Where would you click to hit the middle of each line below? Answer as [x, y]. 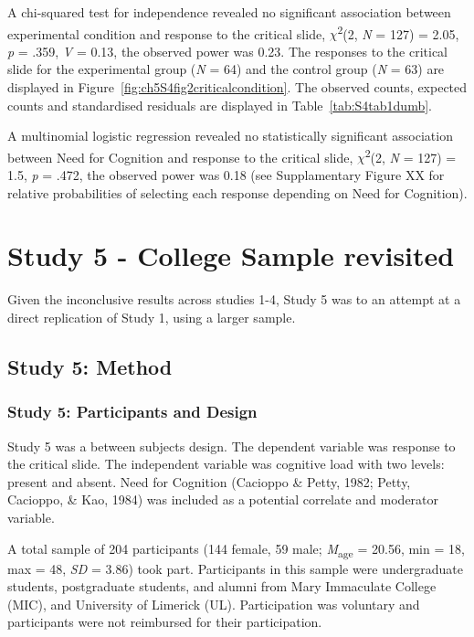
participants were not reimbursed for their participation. [165, 622]
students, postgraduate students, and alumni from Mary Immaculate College [222, 586]
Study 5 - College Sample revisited [231, 255]
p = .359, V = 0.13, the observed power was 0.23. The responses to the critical [227, 51]
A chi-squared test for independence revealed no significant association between [229, 12]
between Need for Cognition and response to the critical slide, [180, 157]
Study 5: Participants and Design [132, 412]
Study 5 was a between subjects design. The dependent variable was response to [232, 446]
